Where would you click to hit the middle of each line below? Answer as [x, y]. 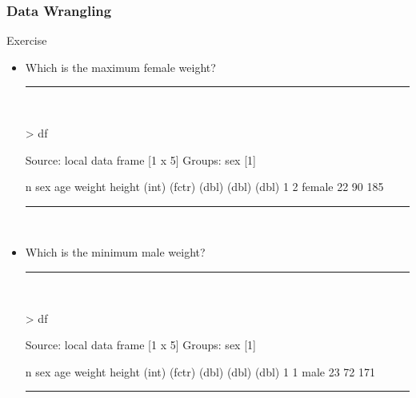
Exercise [27, 40]
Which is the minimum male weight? [115, 252]
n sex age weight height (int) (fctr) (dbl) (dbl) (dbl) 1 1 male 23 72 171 [200, 371]
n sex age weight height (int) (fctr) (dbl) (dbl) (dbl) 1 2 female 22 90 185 [204, 187]
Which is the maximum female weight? [120, 67]
